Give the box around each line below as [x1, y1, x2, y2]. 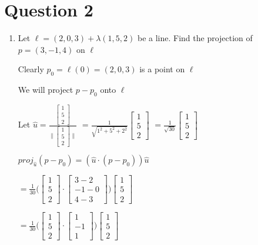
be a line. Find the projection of [137, 32, 253, 44]
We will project [18, 83, 73, 96]
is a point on [139, 63, 185, 75]
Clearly [18, 63, 44, 75]
